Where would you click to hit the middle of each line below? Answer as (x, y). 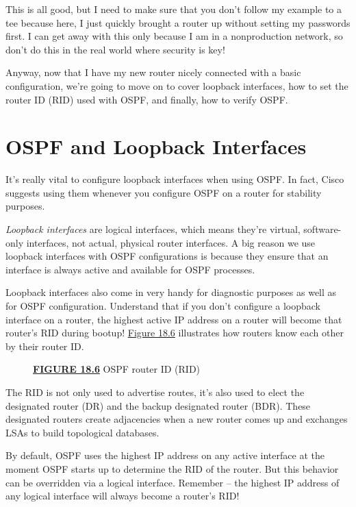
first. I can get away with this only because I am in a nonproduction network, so (174, 36)
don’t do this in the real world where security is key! (115, 49)
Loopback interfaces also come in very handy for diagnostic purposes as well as (171, 292)
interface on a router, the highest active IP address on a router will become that (174, 319)
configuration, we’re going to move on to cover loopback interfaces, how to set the (177, 85)
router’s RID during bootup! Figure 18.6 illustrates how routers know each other (175, 333)
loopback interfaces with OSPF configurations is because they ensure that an (167, 256)
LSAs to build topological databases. (82, 432)
